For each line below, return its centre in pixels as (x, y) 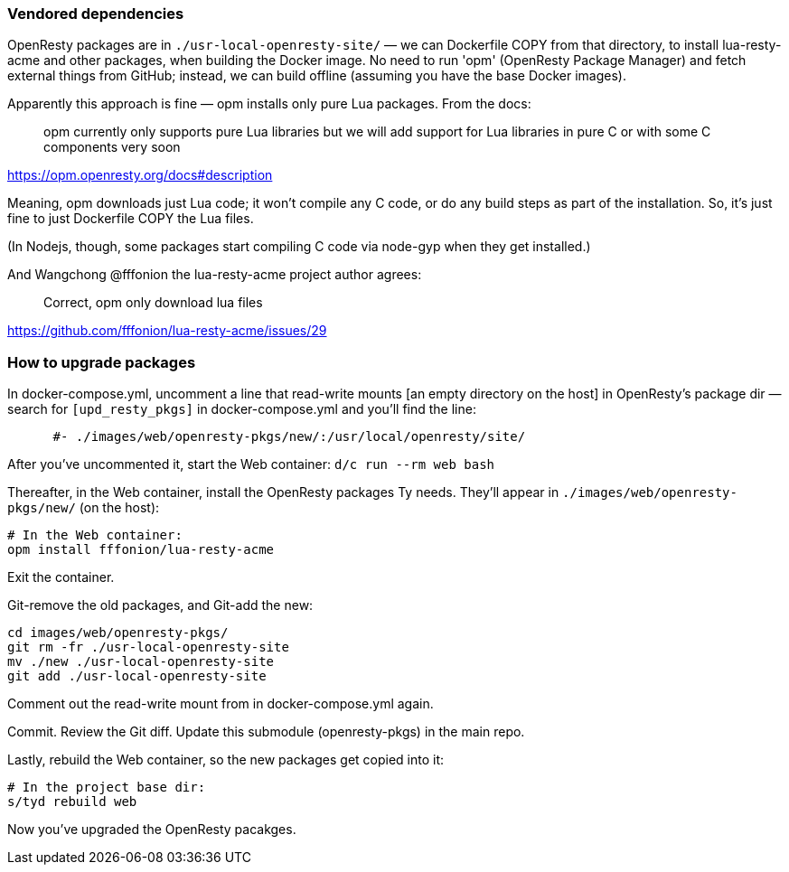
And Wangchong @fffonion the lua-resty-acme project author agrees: (215, 275)
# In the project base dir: (107, 788)
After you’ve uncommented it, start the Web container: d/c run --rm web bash (251, 464)
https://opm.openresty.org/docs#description (140, 175)
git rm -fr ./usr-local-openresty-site (148, 647)
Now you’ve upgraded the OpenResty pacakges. (152, 830)
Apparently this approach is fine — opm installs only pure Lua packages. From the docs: (269, 104)
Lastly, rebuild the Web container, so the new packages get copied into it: (226, 760)
